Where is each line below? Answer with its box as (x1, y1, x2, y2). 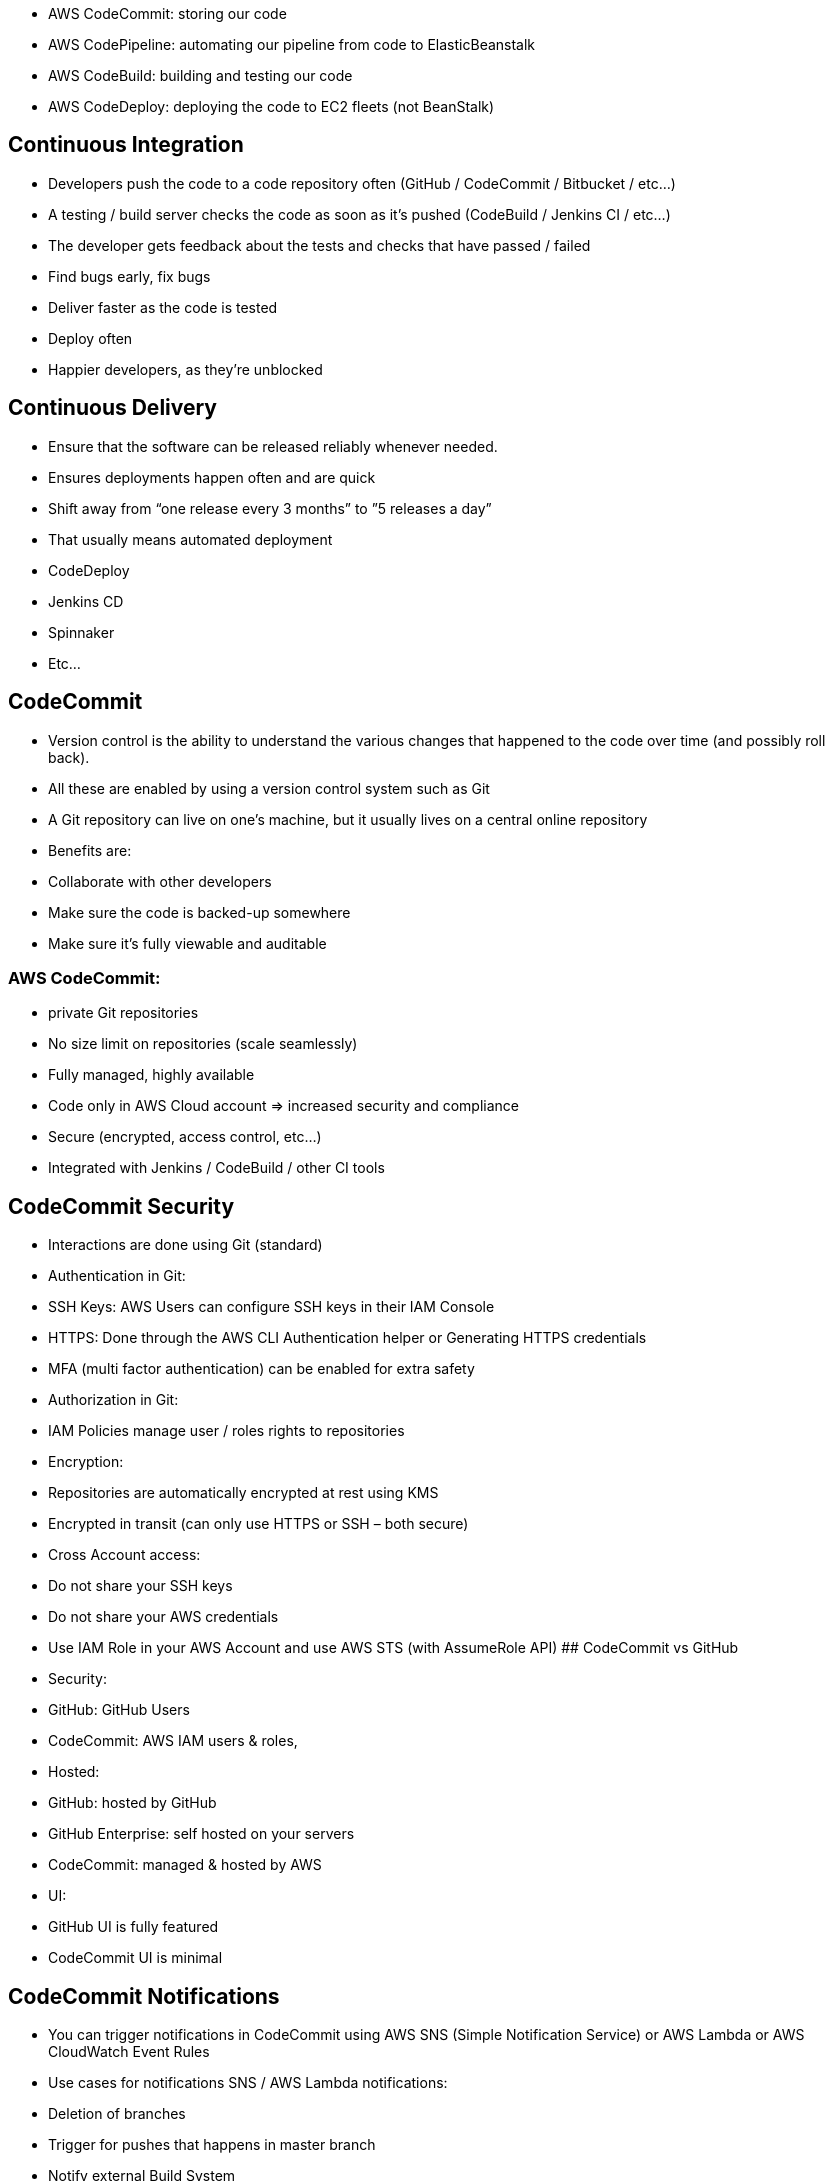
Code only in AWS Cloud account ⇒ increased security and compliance (48, 1097, 519, 1115)
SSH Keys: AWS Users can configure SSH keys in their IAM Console (48, 1298, 495, 1316)
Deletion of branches (48, 2104, 186, 2122)
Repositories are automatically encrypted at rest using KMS (48, 1484, 439, 1502)
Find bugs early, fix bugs (48, 267, 211, 285)
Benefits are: (48, 841, 132, 859)
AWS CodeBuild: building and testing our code (48, 67, 353, 84)
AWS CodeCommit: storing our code (48, 5, 287, 22)
